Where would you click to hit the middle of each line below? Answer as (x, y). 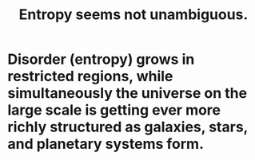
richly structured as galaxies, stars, (128, 127)
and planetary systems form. (106, 144)
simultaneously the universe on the (127, 94)
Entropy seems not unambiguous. (133, 15)
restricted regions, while (90, 76)
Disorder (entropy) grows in (101, 59)
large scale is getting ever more (114, 110)
